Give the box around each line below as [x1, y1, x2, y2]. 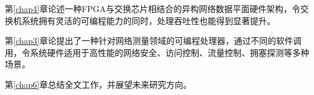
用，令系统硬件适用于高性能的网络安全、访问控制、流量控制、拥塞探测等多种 [5, 46, 309, 58]
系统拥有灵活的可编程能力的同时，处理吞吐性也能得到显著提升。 [21, 14, 275, 26]
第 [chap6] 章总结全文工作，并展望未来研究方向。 [5, 78, 192, 90]
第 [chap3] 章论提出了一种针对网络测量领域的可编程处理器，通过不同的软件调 [5, 34, 302, 47]
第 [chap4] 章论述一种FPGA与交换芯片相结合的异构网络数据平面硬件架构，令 [5, 2, 301, 14]
